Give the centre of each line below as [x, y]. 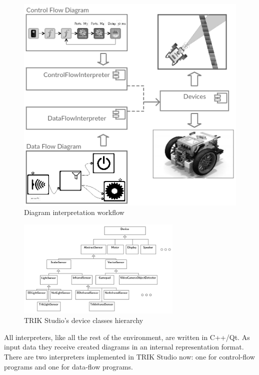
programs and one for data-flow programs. [68, 366]
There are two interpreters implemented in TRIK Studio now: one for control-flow [129, 356]
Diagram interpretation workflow [74, 212]
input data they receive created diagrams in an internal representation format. [124, 347]
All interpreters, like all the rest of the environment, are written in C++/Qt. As [127, 337]
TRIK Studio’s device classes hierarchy [84, 320]
